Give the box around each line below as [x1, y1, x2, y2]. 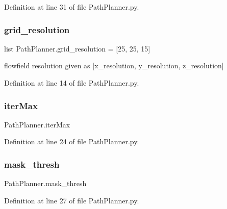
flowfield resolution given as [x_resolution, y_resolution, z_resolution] [4, 60, 224, 71]
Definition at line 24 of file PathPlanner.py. [4, 136, 139, 147]
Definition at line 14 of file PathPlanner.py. [4, 77, 139, 88]
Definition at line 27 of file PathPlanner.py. [4, 195, 139, 205]
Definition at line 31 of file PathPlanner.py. [4, 2, 139, 12]
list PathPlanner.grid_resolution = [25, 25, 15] [4, 43, 150, 54]
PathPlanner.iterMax [4, 119, 70, 129]
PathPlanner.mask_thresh [4, 178, 87, 189]
